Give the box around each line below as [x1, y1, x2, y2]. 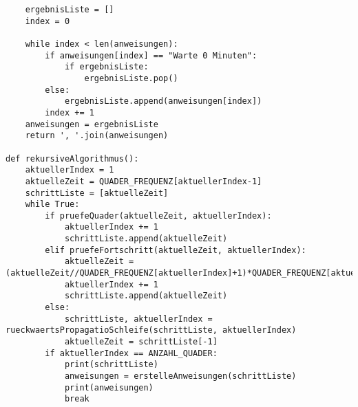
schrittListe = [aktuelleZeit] [25, 188, 169, 198]
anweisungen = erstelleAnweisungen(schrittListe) [64, 371, 297, 381]
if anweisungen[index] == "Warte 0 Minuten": [45, 50, 257, 60]
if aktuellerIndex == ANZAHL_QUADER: [45, 348, 218, 358]
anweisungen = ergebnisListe [25, 119, 158, 129]
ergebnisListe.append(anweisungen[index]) [64, 96, 262, 107]
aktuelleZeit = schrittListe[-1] [64, 337, 218, 347]
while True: [25, 199, 80, 210]
